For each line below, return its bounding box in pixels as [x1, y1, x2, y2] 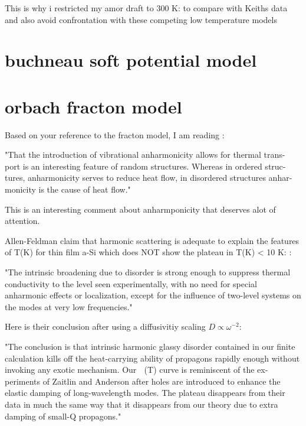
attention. [5, 214, 40, 227]
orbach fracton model [5, 94, 182, 118]
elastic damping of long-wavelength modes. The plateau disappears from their [5, 386, 285, 399]
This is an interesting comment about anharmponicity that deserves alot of [5, 203, 276, 215]
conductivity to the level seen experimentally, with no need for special [5, 277, 258, 290]
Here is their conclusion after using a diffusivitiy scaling [5, 320, 206, 333]
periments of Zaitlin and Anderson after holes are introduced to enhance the [5, 375, 281, 387]
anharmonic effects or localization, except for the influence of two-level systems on [5, 289, 301, 301]
